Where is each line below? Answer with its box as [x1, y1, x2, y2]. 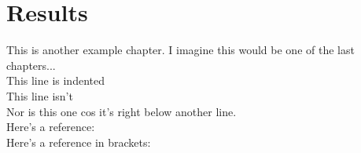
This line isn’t [6, 87, 73, 104]
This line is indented [6, 72, 105, 89]
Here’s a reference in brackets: [6, 133, 151, 150]
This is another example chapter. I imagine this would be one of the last [6, 42, 355, 58]
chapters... [6, 56, 56, 73]
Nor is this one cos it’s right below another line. [6, 103, 237, 119]
